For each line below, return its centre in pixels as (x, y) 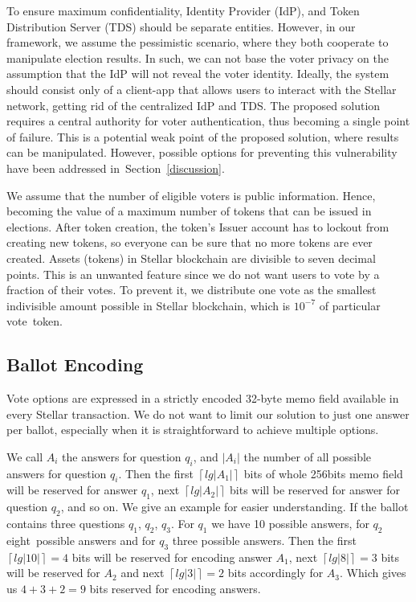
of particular (350, 305)
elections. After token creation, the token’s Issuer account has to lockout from (198, 226)
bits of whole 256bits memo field (323, 473)
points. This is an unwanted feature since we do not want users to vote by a (193, 274)
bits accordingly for (275, 573)
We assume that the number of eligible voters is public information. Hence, (191, 195)
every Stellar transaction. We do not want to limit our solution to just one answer (208, 414)
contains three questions (66, 524)
